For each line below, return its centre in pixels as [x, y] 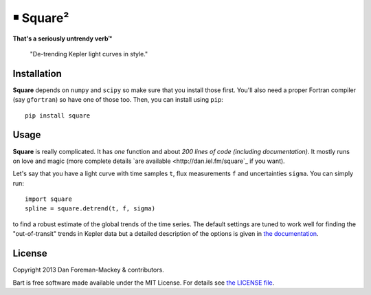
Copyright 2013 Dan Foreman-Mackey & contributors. [88, 270]
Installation [37, 73]
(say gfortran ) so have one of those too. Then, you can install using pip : [118, 100]
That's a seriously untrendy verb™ [63, 39]
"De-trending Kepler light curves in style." [89, 54]
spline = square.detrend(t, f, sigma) [90, 209]
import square [48, 199]
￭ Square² [41, 18]
